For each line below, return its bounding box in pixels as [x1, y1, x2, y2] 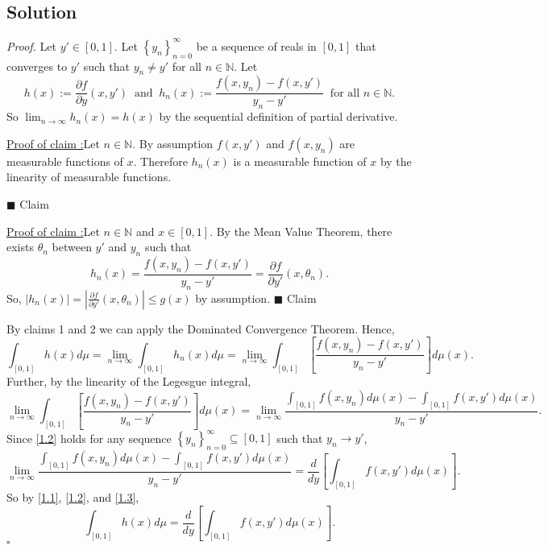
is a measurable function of [233, 152, 367, 169]
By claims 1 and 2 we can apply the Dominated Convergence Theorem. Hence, [6, 320, 395, 337]
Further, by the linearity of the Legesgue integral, [6, 373, 251, 390]
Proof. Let [6, 37, 56, 54]
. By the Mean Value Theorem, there [210, 222, 392, 239]
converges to [6, 57, 68, 74]
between [52, 238, 92, 255]
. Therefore [133, 152, 188, 169]
